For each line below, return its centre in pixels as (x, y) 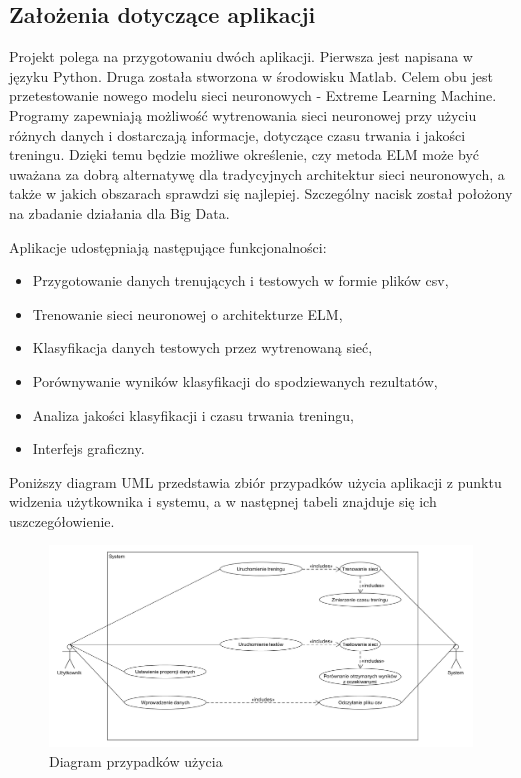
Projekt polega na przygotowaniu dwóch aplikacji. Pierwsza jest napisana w (241, 56)
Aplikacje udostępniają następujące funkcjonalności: (168, 246)
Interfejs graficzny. (88, 448)
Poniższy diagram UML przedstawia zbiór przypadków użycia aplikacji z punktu (255, 481)
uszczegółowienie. (62, 520)
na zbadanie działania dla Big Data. (119, 212)
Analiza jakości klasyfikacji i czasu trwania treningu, (193, 414)
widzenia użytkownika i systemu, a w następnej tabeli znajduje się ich (223, 501)
